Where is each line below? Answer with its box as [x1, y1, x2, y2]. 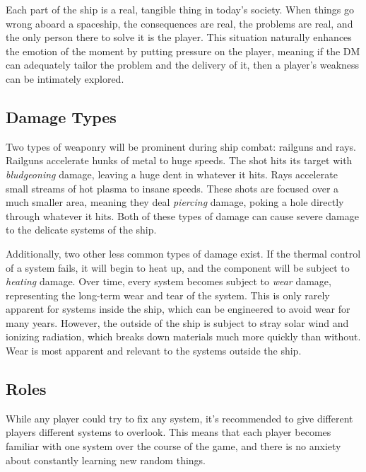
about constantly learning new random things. [6, 452, 206, 467]
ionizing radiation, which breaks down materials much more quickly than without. [6, 329, 361, 344]
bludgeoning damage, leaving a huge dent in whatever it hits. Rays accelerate [6, 166, 338, 181]
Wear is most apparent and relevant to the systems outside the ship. [6, 343, 302, 358]
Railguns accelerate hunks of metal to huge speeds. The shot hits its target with [6, 153, 353, 168]
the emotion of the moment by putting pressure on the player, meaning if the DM [6, 43, 360, 58]
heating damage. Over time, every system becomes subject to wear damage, [6, 274, 331, 289]
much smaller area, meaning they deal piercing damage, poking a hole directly [6, 195, 344, 209]
